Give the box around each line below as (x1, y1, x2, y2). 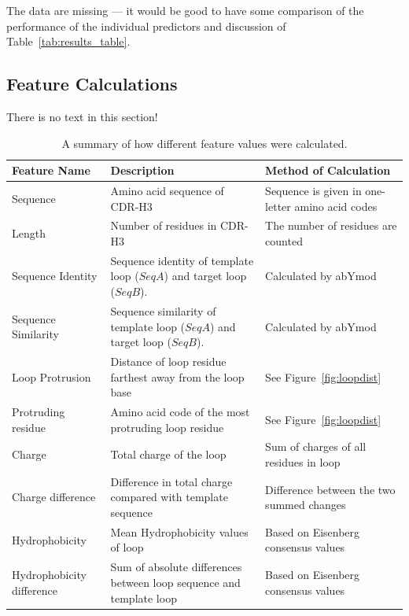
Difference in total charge (110, 473, 233, 489)
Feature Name (12, 162, 90, 179)
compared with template (110, 489, 228, 505)
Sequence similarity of (110, 302, 216, 319)
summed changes (265, 496, 346, 513)
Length (12, 225, 46, 242)
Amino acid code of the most (110, 403, 250, 419)
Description (110, 162, 175, 179)
